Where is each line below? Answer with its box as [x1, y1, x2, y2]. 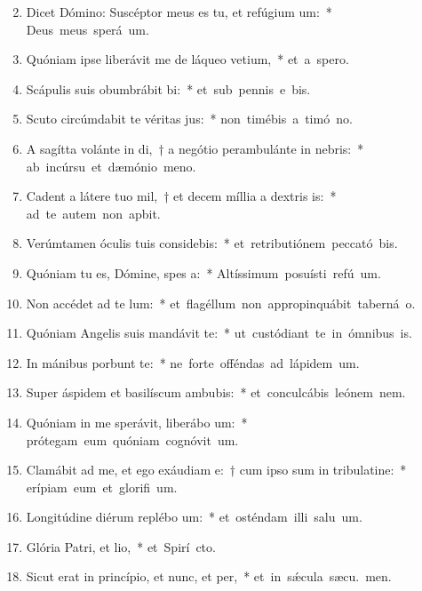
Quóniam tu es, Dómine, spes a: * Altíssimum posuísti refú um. [26, 263, 381, 282]
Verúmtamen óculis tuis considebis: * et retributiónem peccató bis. [26, 234, 398, 252]
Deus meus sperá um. [26, 20, 149, 38]
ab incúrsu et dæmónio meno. [26, 156, 196, 175]
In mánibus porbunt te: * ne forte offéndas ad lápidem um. [26, 353, 360, 371]
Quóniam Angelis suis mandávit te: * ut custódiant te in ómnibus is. [26, 323, 412, 342]
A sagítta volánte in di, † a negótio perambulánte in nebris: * [26, 139, 364, 157]
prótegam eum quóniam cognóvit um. [26, 430, 239, 449]
